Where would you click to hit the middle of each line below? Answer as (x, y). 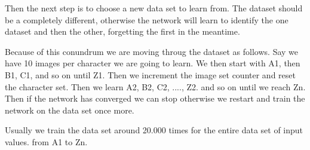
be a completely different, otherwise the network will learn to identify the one (147, 19)
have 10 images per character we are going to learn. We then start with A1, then (153, 63)
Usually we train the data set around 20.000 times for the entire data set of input (154, 130)
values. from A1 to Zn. (46, 141)
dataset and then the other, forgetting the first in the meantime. (122, 31)
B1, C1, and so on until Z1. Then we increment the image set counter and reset (150, 74)
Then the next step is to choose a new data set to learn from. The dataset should (154, 8)
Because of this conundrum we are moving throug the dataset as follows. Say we (152, 51)
